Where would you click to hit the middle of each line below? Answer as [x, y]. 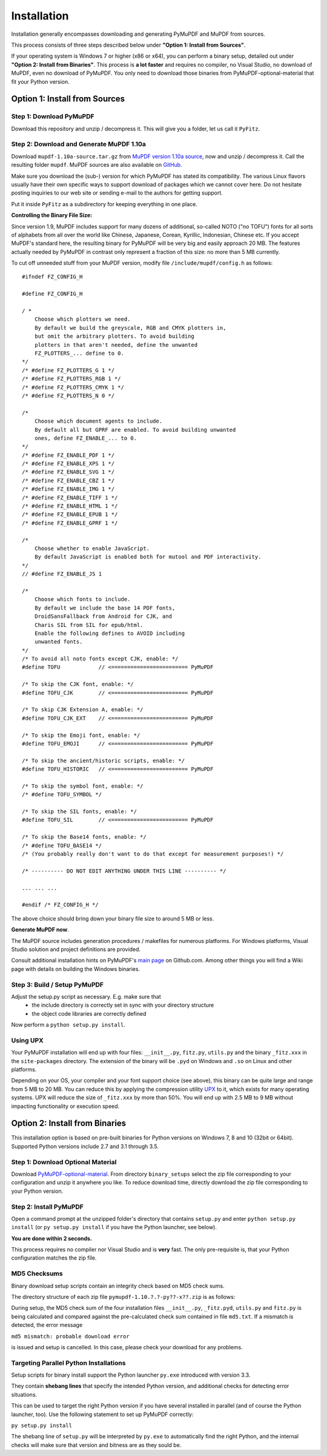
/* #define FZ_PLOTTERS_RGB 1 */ [71, 379]
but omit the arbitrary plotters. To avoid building [114, 336]
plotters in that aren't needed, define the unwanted [116, 345]
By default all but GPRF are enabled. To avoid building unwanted [135, 430]
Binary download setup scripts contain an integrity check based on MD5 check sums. [118, 1286]
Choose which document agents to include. [98, 421]
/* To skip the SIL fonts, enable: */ [80, 812]
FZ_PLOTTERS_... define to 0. [79, 353]
